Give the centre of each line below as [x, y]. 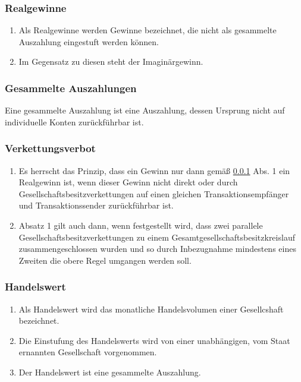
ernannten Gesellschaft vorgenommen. [88, 352]
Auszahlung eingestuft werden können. [89, 41]
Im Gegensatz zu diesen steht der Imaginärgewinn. [111, 61]
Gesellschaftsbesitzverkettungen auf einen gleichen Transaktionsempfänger [154, 193]
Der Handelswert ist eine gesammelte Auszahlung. [110, 372]
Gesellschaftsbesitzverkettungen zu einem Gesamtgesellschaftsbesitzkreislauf [157, 237]
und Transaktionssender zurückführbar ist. [96, 205]
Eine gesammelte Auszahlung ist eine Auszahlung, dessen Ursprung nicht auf [145, 110]
